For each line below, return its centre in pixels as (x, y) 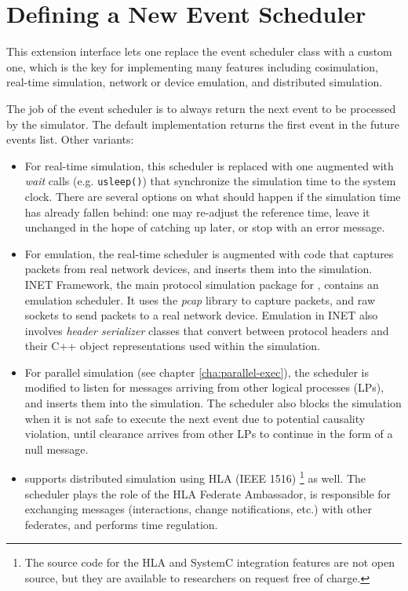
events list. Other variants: (70, 139)
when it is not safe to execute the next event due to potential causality (195, 418)
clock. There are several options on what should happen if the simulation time (213, 196)
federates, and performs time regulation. (121, 524)
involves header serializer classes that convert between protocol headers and (207, 330)
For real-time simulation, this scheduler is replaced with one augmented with (209, 165)
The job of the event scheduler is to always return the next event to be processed (201, 108)
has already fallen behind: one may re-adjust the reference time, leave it (197, 212)
